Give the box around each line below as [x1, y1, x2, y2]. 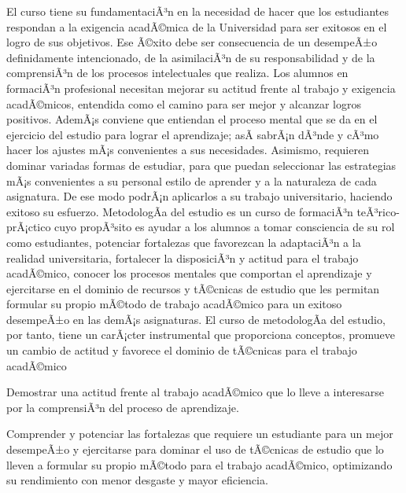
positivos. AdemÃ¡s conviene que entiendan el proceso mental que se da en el [6, 111, 378, 127]
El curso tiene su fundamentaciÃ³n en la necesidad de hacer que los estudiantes [6, 3, 389, 19]
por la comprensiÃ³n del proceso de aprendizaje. [6, 399, 239, 415]
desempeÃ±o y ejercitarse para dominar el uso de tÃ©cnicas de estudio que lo [6, 441, 384, 458]
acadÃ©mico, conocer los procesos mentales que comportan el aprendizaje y [6, 265, 372, 281]
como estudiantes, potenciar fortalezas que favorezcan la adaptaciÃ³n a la [6, 234, 361, 250]
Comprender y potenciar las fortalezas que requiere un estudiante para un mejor [6, 425, 393, 442]
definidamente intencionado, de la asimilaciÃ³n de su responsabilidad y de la [6, 49, 375, 65]
